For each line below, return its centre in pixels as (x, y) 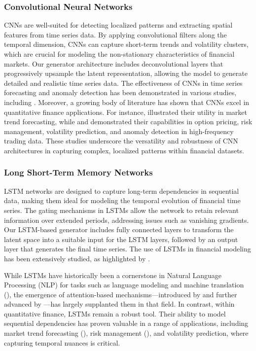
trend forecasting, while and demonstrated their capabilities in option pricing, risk (128, 122)
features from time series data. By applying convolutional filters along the (115, 34)
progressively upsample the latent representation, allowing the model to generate (126, 73)
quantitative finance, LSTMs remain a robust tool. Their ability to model (115, 313)
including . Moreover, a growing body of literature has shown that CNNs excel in (127, 102)
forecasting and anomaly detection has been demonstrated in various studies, (120, 92)
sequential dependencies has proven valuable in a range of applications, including (126, 323)
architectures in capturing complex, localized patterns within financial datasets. (124, 150)
